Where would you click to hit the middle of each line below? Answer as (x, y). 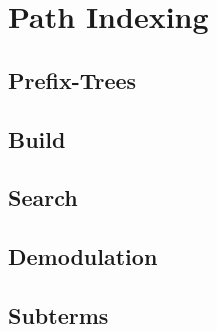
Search (43, 197)
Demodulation (83, 256)
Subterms (58, 314)
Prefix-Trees (72, 79)
